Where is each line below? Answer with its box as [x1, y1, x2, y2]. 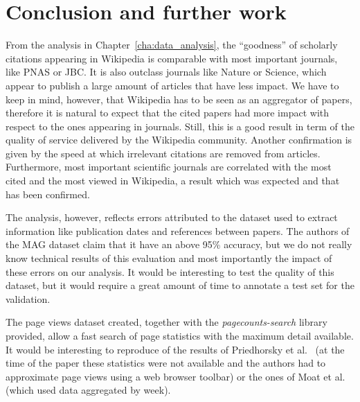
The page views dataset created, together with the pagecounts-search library [6, 315, 327, 329]
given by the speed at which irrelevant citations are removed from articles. [6, 146, 321, 160]
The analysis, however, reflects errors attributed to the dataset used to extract [6, 210, 338, 225]
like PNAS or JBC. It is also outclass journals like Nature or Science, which [6, 64, 327, 79]
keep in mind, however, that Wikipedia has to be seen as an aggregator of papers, [6, 91, 352, 106]
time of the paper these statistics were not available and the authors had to [6, 356, 326, 370]
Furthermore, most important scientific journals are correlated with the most [6, 159, 332, 174]
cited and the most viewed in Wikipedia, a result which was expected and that [6, 173, 340, 188]
